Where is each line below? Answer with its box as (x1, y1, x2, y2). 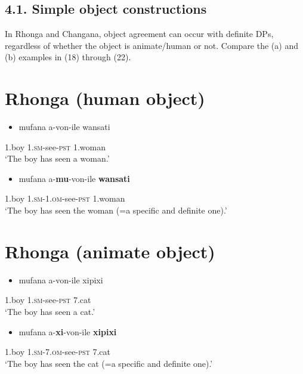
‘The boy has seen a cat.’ (5, 305, 95, 317)
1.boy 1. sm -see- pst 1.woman (5, 140, 106, 153)
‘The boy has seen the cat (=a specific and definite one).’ (5, 357, 213, 369)
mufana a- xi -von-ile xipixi (18, 325, 117, 338)
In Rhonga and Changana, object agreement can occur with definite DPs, (5, 27, 274, 40)
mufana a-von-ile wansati (18, 120, 110, 133)
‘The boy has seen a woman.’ (5, 152, 110, 165)
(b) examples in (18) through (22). (5, 51, 131, 63)
